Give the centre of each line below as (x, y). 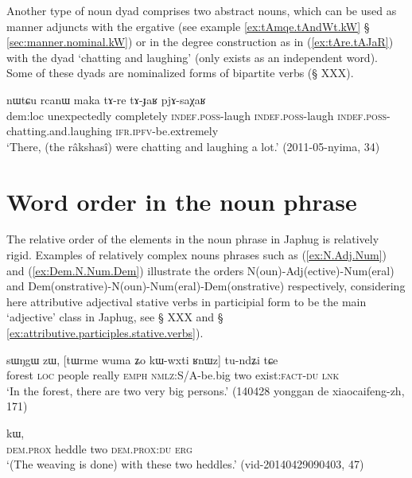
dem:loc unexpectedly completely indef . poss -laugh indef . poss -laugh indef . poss (197, 115)
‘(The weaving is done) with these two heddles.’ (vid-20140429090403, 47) (185, 464)
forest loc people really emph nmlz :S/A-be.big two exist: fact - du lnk (173, 375)
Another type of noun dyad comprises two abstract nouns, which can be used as (202, 10)
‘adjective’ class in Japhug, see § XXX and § (115, 317)
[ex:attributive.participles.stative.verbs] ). (105, 333)
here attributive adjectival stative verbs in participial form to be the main (187, 301)
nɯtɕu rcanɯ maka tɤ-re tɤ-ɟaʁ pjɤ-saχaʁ (106, 99)
